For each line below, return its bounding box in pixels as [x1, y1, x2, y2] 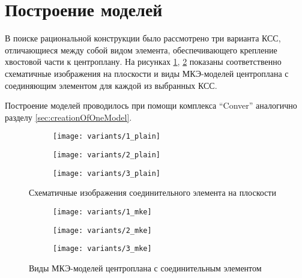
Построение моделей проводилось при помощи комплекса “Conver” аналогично [5, 99, 297, 112]
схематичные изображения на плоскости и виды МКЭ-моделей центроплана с [5, 67, 289, 79]
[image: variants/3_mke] [53, 244, 152, 253]
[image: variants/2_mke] [53, 226, 152, 235]
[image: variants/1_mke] [53, 207, 152, 216]
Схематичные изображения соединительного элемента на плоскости [29, 186, 276, 199]
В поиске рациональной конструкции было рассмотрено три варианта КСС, [5, 32, 281, 44]
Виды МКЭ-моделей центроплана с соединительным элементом [29, 261, 262, 274]
